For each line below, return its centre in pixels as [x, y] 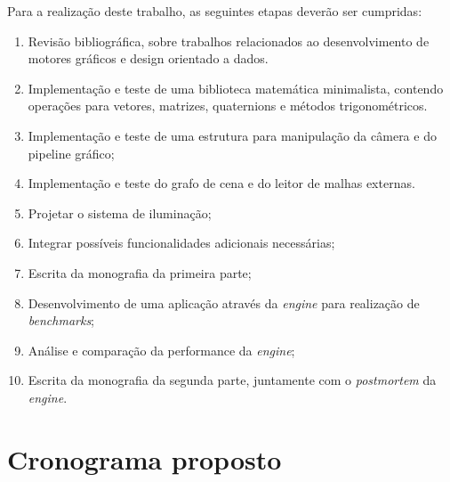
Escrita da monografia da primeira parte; [140, 272]
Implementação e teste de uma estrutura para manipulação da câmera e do [232, 135]
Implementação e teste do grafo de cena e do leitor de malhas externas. [221, 183]
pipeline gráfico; [71, 153]
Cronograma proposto [145, 458]
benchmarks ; [61, 320]
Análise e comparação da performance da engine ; [161, 350]
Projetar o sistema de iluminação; [120, 212]
